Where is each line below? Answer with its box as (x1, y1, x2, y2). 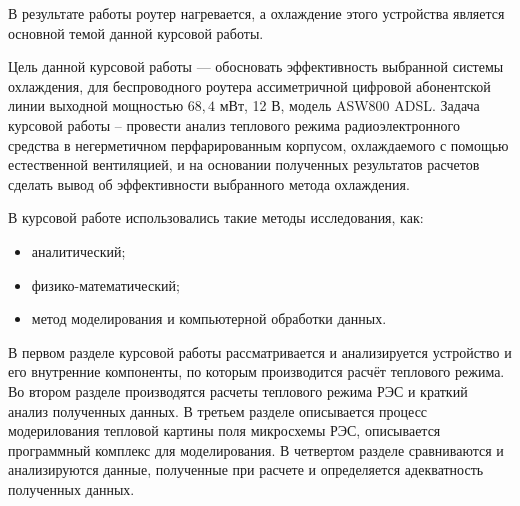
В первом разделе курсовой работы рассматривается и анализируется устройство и (8, 341, 512, 362)
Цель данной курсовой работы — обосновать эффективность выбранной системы (8, 56, 504, 77)
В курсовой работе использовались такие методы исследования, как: (8, 207, 424, 228)
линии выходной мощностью (8, 95, 184, 116)
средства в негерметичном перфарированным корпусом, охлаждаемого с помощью (8, 134, 509, 155)
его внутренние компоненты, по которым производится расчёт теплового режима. (8, 361, 505, 382)
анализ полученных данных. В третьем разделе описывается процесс (8, 400, 428, 421)
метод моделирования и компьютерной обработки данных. (31, 308, 387, 329)
